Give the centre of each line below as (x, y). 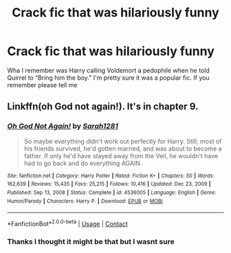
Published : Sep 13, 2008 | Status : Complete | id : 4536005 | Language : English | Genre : (112, 192)
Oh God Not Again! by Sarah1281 (63, 126)
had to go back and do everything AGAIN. (83, 163)
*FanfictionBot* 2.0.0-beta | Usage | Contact (68, 223)
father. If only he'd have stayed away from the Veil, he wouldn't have (121, 155)
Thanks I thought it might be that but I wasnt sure (91, 241)
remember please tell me (42, 85)
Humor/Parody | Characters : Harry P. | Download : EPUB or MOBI (85, 201)
